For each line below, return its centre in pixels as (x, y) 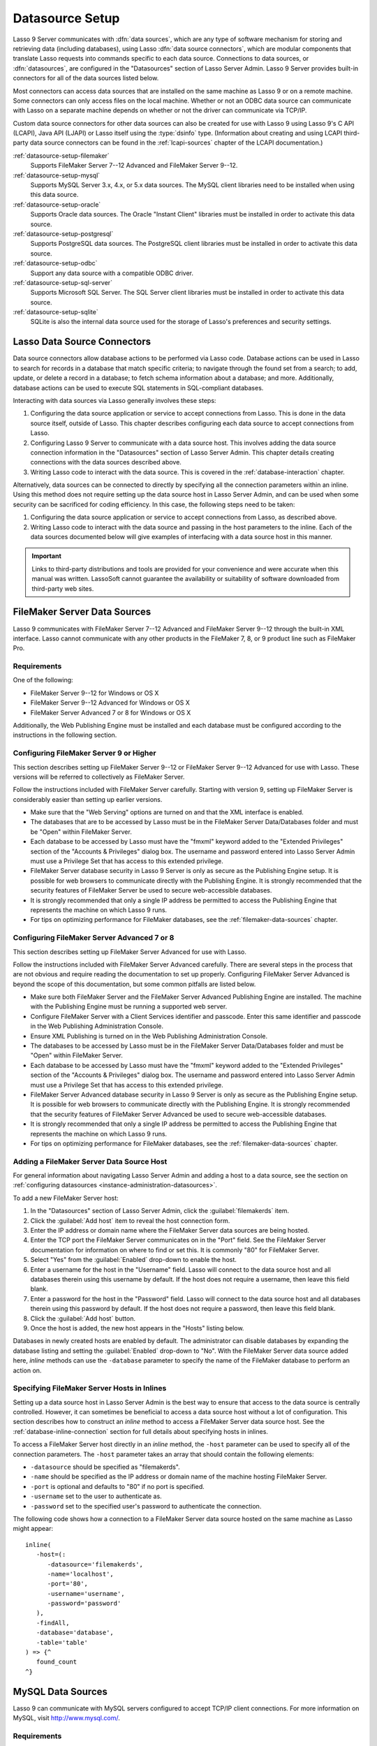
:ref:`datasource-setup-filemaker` (61, 155)
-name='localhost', (81, 1574)
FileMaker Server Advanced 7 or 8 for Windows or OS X (111, 712)
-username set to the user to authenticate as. (96, 1496)
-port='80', (68, 1584)
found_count (57, 1662)
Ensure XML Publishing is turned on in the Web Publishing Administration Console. (149, 1036)
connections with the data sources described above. (106, 462)
